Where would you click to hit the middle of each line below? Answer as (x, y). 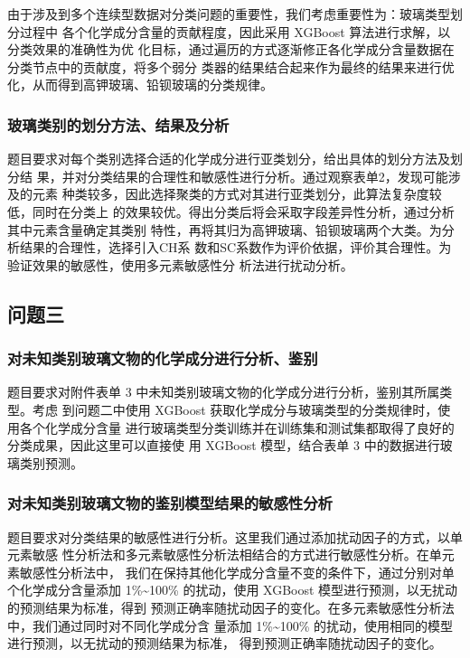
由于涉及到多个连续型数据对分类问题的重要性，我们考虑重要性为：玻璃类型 (229, 14)
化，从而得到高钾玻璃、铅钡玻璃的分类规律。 (140, 85)
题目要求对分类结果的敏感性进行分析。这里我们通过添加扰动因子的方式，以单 (235, 536)
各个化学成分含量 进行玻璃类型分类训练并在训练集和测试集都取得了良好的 (237, 427)
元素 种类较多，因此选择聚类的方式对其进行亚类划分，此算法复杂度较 (237, 194)
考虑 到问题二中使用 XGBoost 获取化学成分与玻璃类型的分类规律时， (235, 409)
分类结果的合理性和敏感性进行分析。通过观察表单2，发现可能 (268, 176)
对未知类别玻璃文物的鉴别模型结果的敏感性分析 (170, 503)
